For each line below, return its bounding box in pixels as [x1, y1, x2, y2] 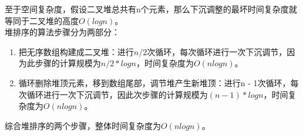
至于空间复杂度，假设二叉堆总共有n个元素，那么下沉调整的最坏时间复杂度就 [5, 3, 297, 15]
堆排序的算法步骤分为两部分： [5, 26, 120, 38]
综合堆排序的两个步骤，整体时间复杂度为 [5, 119, 161, 131]
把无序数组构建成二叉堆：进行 [18, 45, 134, 57]
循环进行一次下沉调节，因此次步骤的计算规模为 [26, 88, 208, 100]
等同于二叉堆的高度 [5, 14, 79, 26]
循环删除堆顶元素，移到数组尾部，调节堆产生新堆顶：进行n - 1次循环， [18, 76, 291, 89]
